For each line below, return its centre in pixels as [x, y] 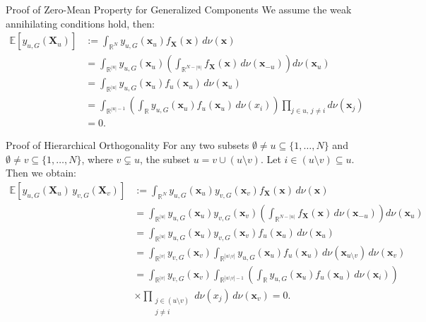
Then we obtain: [41, 173]
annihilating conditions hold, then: [80, 23]
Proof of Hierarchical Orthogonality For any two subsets [128, 145]
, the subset [165, 159]
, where [97, 159]
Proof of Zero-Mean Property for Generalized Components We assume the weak [179, 9]
